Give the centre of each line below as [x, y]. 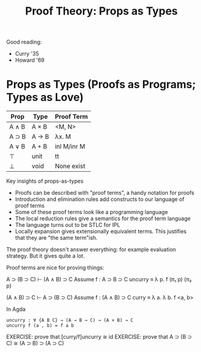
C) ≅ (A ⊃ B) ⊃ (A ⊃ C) [35, 344]
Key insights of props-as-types [45, 181]
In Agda [16, 309]
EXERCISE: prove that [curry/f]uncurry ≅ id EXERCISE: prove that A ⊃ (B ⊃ [99, 337]
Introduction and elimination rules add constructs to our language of [100, 199]
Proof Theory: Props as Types [101, 11]
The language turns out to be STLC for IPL [68, 225]
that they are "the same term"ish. [56, 238]
